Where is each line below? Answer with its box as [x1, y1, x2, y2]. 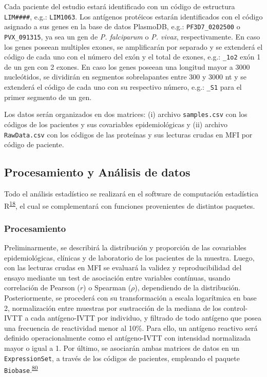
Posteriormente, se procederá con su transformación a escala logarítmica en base [4, 292, 257, 303]
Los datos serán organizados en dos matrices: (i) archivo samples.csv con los [4, 109, 247, 120]
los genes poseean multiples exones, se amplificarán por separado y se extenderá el [4, 41, 263, 52]
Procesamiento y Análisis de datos [4, 164, 190, 180]
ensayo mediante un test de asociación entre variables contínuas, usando [4, 272, 231, 283]
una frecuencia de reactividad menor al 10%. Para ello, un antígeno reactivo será [4, 322, 258, 333]
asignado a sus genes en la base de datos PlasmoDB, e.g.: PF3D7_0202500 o [4, 21, 240, 32]
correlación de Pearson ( [4, 282, 80, 293]
